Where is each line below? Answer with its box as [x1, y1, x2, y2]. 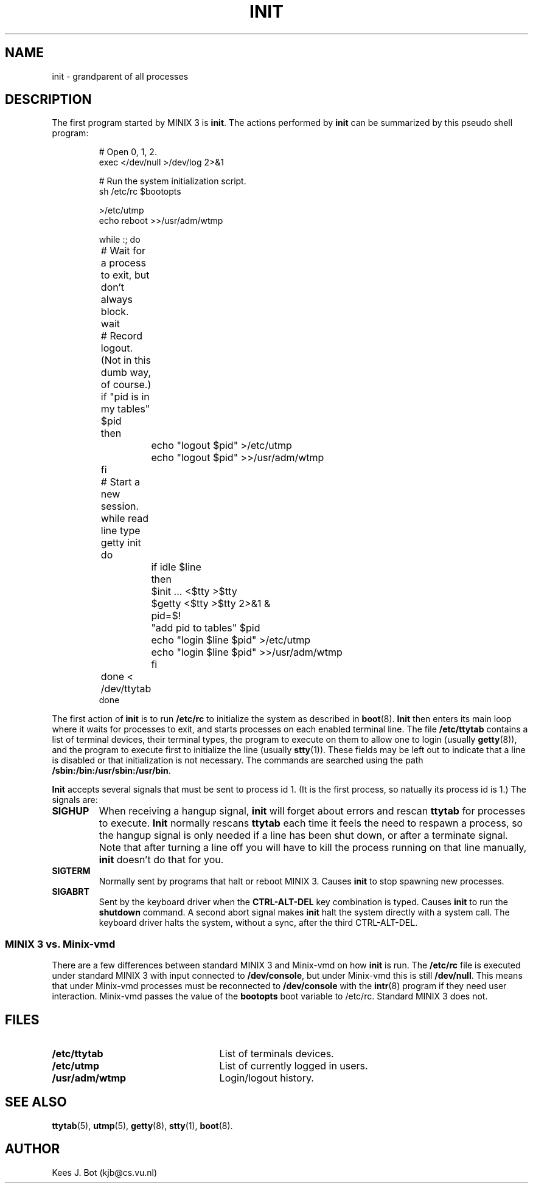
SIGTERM [52, 866, 91, 877]
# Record [100, 330, 143, 342]
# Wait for [100, 245, 146, 257]
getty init [100, 537, 141, 549]
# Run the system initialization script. [99, 176, 246, 187]
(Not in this [100, 354, 151, 367]
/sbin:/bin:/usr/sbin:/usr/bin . [52, 765, 171, 776]
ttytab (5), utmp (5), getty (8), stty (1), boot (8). [52, 1120, 233, 1131]
